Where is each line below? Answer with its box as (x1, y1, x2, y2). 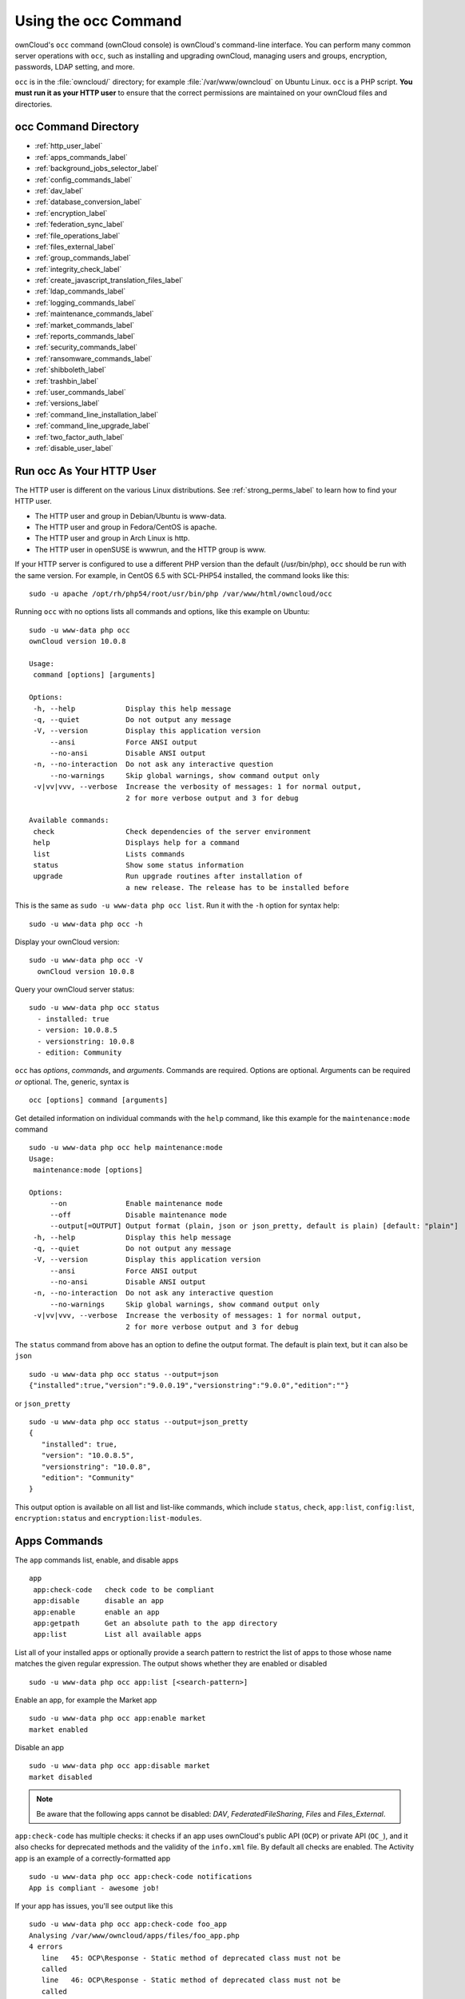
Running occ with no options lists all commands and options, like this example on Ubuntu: (14, 607, 311, 616)
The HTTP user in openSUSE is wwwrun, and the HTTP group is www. (34, 545, 267, 554)
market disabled (29, 1772, 93, 1782)
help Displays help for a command (33, 838, 240, 848)
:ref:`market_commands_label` (34, 320, 135, 329)
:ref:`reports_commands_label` (34, 332, 136, 341)
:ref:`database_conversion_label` (34, 197, 143, 207)
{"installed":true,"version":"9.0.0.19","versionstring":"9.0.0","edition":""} (29, 1381, 349, 1391)
